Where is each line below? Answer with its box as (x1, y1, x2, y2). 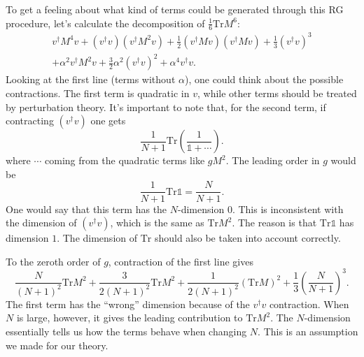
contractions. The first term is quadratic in (6, 86, 190, 101)
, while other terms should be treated (197, 86, 357, 101)
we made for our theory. (6, 337, 108, 352)
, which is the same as (110, 215, 204, 230)
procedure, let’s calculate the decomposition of (6, 15, 205, 30)
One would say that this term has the (6, 201, 167, 216)
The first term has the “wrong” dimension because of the (6, 296, 250, 311)
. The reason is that (232, 215, 317, 230)
